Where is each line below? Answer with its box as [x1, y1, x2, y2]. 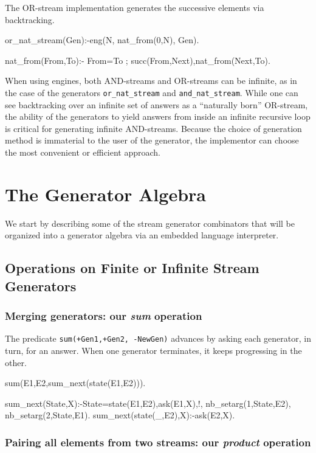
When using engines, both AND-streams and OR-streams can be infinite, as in [5, 74, 297, 87]
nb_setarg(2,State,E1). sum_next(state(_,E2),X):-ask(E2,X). [5, 409, 235, 421]
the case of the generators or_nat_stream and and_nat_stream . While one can [5, 86, 298, 99]
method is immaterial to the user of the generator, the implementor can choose [5, 134, 299, 147]
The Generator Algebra [5, 181, 206, 206]
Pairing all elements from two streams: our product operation [5, 434, 311, 449]
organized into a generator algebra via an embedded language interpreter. [5, 229, 279, 241]
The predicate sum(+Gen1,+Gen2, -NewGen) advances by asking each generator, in [5, 332, 311, 345]
